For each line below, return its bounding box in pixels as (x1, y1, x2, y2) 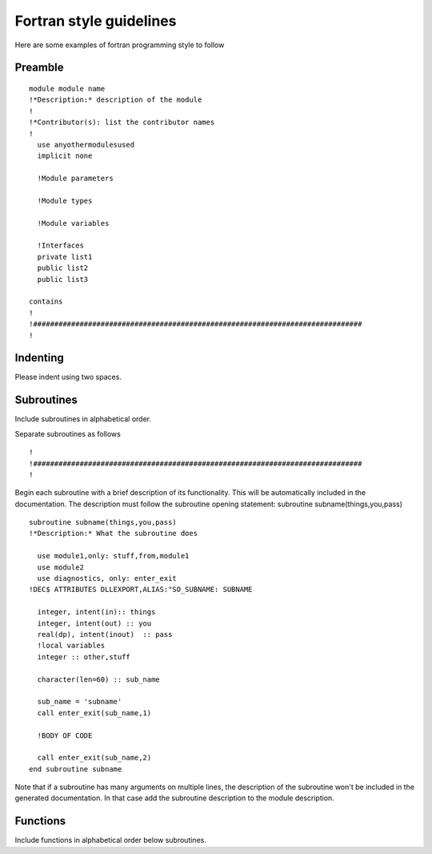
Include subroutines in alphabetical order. (14, 414, 152, 424)
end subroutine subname (29, 764, 122, 773)
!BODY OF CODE (37, 731, 93, 740)
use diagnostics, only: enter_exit (37, 574, 178, 583)
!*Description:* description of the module (29, 95, 202, 104)
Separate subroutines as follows (14, 429, 122, 438)
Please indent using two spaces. (14, 373, 122, 382)
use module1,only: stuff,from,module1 (37, 551, 190, 561)
